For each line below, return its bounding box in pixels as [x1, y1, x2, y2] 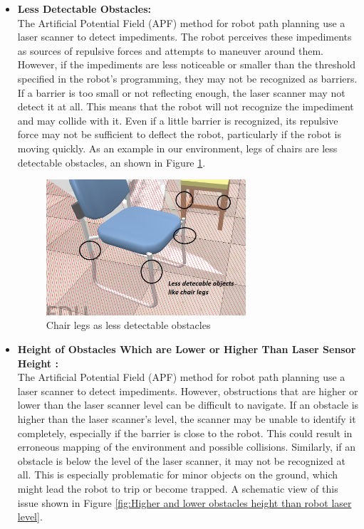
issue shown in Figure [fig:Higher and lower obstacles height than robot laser [17, 495, 352, 510]
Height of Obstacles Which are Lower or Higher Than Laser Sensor [17, 341, 356, 356]
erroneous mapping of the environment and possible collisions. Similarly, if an [17, 439, 356, 454]
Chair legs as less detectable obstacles [46, 318, 211, 332]
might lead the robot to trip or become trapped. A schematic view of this [17, 481, 338, 496]
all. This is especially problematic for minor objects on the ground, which [17, 467, 338, 482]
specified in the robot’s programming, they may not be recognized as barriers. [17, 70, 358, 85]
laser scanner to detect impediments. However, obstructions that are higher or [17, 383, 358, 398]
